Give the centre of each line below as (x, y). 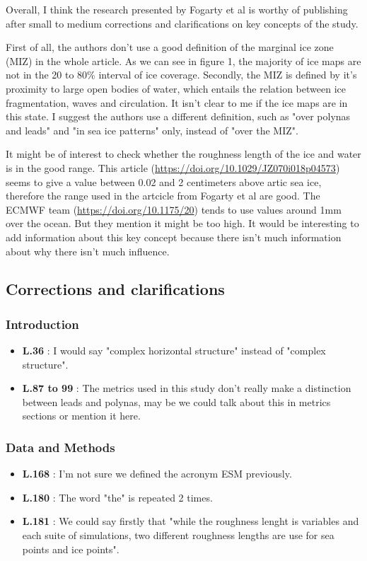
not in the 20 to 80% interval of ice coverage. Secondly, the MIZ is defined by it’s (181, 75)
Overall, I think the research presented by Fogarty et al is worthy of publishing (177, 9)
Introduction (42, 324)
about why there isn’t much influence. (88, 251)
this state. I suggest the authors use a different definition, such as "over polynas (178, 116)
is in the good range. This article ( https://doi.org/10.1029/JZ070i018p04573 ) (173, 167)
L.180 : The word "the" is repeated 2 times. (117, 497)
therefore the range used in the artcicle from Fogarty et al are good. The (163, 196)
